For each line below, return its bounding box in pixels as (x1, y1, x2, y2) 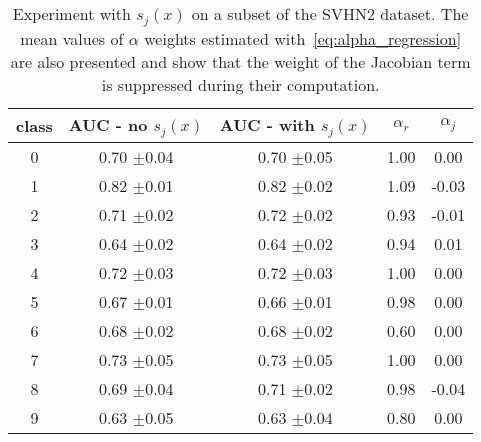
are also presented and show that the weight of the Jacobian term (10, 49, 471, 73)
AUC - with (219, 112, 315, 136)
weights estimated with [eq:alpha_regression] (144, 26, 462, 50)
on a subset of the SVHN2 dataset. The (191, 2, 469, 25)
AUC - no (68, 112, 148, 136)
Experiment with (12, 2, 131, 25)
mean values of (20, 26, 124, 50)
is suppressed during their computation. (101, 72, 380, 96)
